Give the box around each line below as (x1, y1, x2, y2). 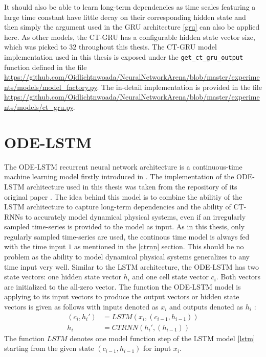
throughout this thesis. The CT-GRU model (78, 41, 217, 52)
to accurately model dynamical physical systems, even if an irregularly (25, 211, 246, 222)
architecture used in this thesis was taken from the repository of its (27, 181, 237, 192)
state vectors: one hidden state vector (4, 271, 121, 282)
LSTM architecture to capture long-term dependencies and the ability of (4, 201, 231, 212)
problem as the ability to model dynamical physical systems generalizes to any (4, 251, 250, 262)
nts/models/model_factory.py (4, 81, 97, 92)
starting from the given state (4, 343, 94, 353)
